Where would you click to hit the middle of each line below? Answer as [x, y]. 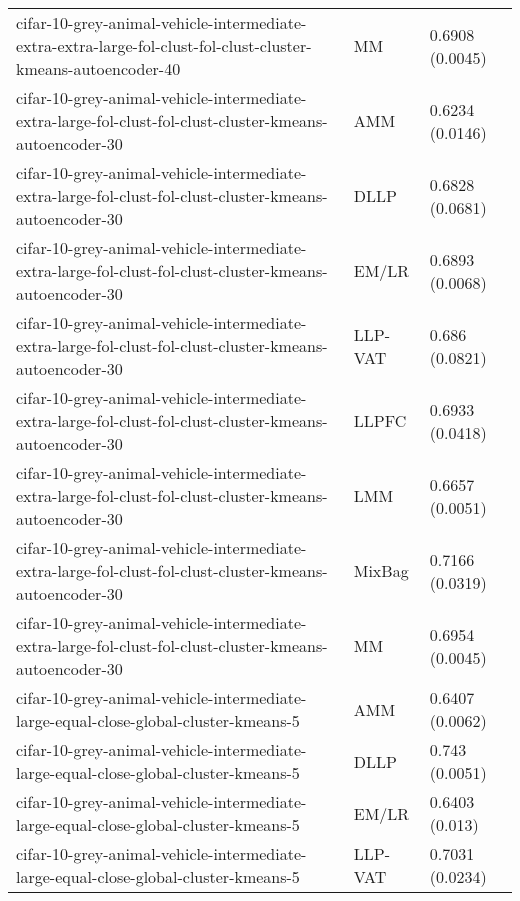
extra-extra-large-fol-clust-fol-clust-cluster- [164, 45]
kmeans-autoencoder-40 [98, 68]
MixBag [381, 570]
